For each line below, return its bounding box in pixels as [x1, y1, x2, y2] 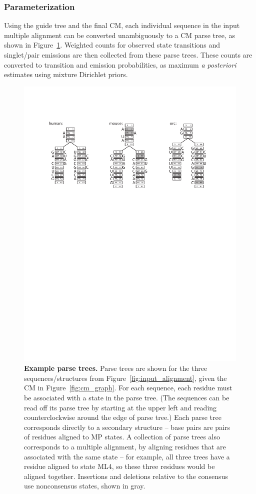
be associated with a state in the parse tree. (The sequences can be [24, 392, 229, 403]
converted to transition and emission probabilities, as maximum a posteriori [4, 59, 236, 70]
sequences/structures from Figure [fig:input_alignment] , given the [24, 372, 227, 383]
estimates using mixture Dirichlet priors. [4, 69, 128, 80]
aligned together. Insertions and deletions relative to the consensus [24, 470, 228, 481]
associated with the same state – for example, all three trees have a [24, 451, 230, 461]
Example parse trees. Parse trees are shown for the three [24, 363, 207, 373]
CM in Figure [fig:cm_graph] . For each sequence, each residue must [24, 382, 232, 393]
